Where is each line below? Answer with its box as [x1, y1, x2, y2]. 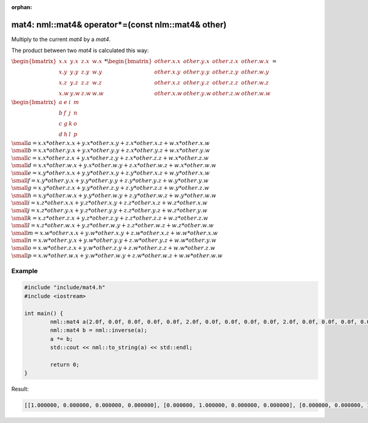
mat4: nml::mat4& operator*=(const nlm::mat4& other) [11, 19, 227, 30]
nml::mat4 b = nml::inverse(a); [50, 327, 147, 334]
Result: [11, 386, 29, 393]
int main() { [24, 310, 64, 316]
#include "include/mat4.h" [24, 284, 105, 291]
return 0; [50, 361, 80, 368]
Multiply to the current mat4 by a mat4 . [11, 36, 111, 43]
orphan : [11, 4, 33, 10]
